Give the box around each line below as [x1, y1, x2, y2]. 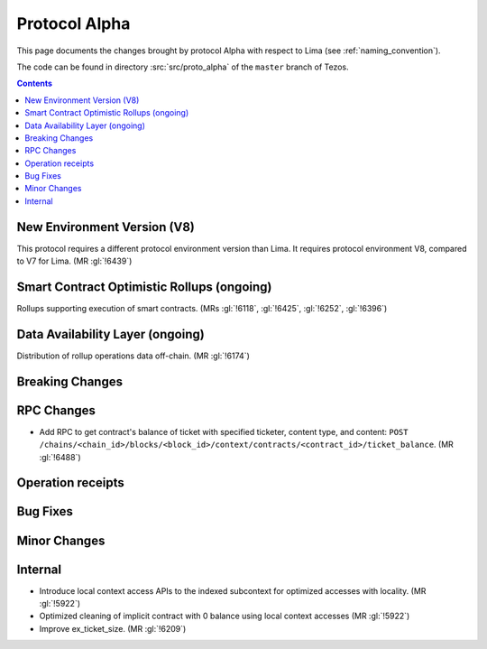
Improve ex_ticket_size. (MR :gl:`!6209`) [39, 623, 187, 634]
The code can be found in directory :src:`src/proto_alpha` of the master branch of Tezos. [16, 61, 349, 72]
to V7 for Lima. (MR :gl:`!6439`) [16, 255, 133, 266]
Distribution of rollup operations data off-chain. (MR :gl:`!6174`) [16, 350, 250, 361]
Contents [16, 78, 53, 89]
